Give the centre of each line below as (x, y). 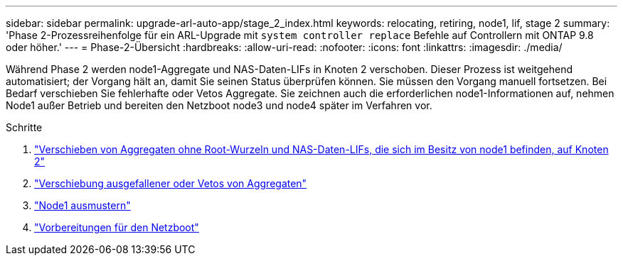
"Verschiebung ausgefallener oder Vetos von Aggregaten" (171, 183)
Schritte (24, 127)
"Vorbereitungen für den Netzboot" (117, 227)
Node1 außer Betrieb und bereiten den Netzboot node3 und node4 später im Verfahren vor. (219, 105)
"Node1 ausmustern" (82, 205)
